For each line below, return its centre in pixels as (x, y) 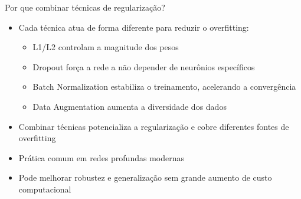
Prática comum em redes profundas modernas (101, 157)
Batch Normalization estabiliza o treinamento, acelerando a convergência (164, 87)
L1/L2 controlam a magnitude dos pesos (106, 47)
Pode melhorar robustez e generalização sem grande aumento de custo (145, 177)
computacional (45, 189)
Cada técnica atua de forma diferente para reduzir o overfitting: (134, 27)
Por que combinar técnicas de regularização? (85, 7)
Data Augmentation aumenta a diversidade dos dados (130, 106)
